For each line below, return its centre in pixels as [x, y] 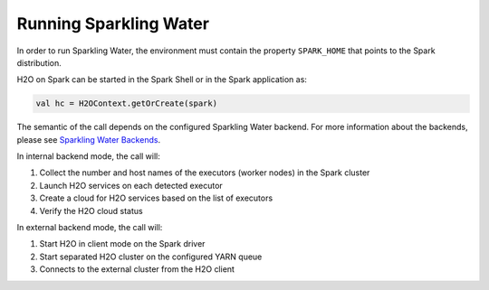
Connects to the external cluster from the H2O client [137, 269]
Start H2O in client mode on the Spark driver [122, 244]
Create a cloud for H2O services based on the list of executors [156, 198]
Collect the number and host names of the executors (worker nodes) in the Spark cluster [205, 173]
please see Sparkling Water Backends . [89, 139]
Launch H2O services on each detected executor [131, 185]
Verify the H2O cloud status [91, 210]
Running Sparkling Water [113, 23]
